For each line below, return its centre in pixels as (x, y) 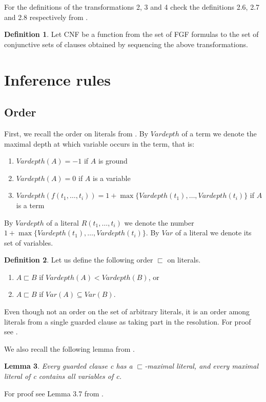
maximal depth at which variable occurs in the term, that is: (99, 143)
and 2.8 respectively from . (46, 17)
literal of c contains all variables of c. (63, 376)
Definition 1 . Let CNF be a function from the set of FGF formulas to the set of (131, 34)
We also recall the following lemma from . (69, 348)
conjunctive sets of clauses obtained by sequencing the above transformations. (126, 44)
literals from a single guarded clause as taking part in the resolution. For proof (128, 321)
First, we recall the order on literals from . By (76, 133)
